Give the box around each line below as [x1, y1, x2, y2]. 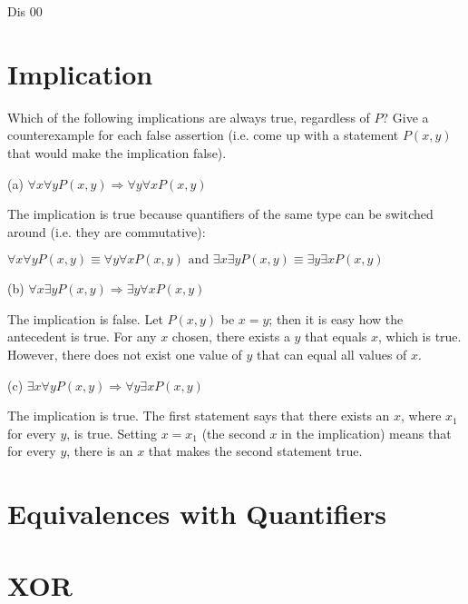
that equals [305, 327, 367, 346]
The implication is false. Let [7, 309, 163, 328]
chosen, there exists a [171, 327, 290, 346]
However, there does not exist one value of [7, 345, 242, 364]
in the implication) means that [281, 423, 452, 442]
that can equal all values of [257, 345, 407, 364]
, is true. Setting [66, 423, 157, 442]
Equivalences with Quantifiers [7, 495, 387, 532]
